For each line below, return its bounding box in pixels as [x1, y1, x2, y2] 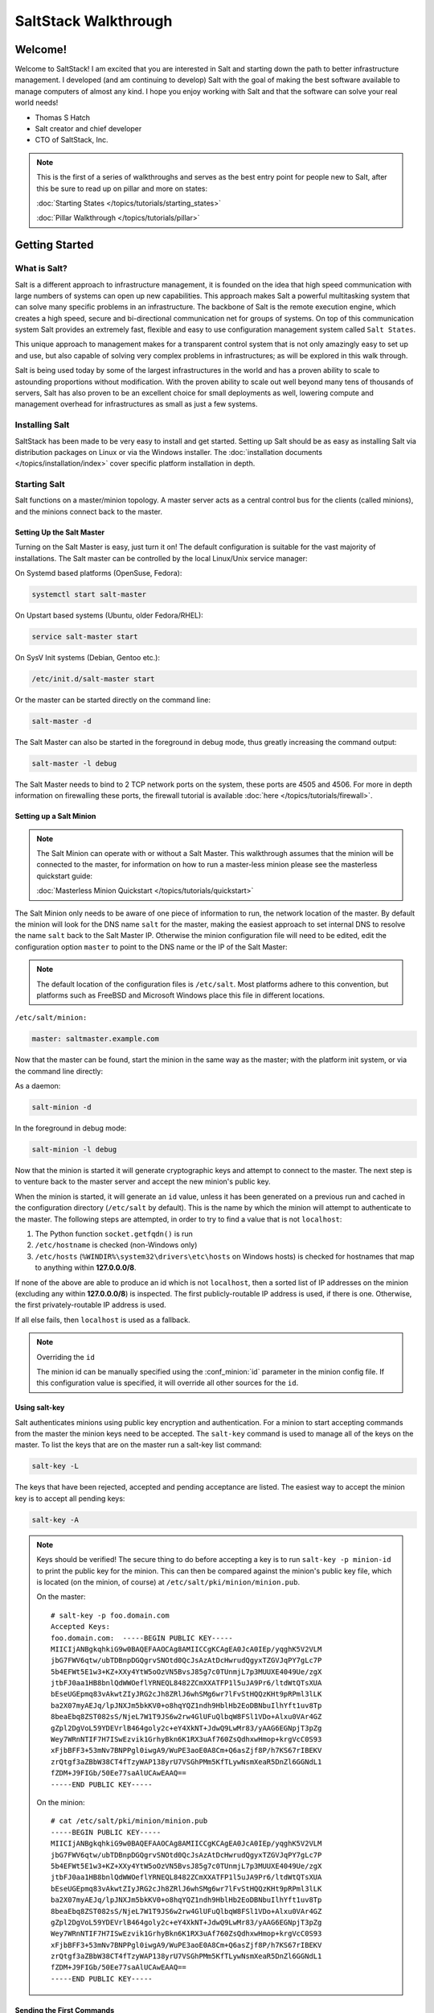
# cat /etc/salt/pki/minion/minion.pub [51, 1817, 208, 1825]
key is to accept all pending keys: [14, 1494, 125, 1503]
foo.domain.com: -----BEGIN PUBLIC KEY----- [51, 1633, 233, 1643]
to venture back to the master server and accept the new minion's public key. [14, 1176, 271, 1187]
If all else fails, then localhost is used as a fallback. [14, 1315, 190, 1325]
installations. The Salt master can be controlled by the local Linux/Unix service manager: [14, 553, 308, 563]
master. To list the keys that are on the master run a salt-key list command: [14, 1440, 262, 1449]
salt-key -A [31, 1515, 80, 1524]
